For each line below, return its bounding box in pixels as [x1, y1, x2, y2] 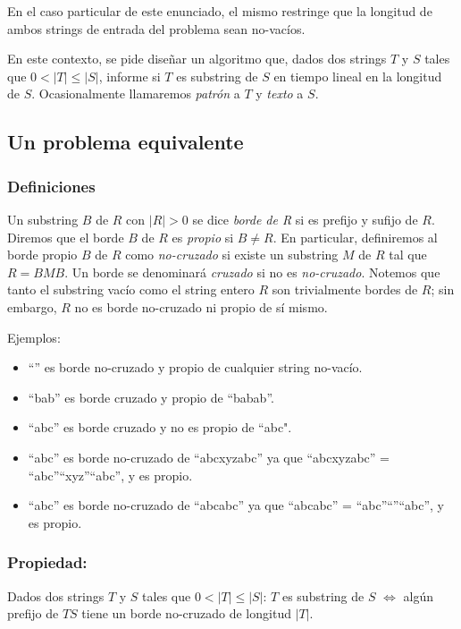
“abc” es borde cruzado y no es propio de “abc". [28, 418, 292, 437]
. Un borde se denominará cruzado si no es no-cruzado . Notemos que [64, 262, 440, 281]
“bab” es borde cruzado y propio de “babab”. [28, 387, 274, 406]
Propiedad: [7, 551, 88, 574]
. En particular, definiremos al [272, 227, 438, 246]
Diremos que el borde [7, 227, 124, 246]
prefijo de [7, 604, 59, 623]
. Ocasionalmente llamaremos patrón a [31, 84, 240, 103]
